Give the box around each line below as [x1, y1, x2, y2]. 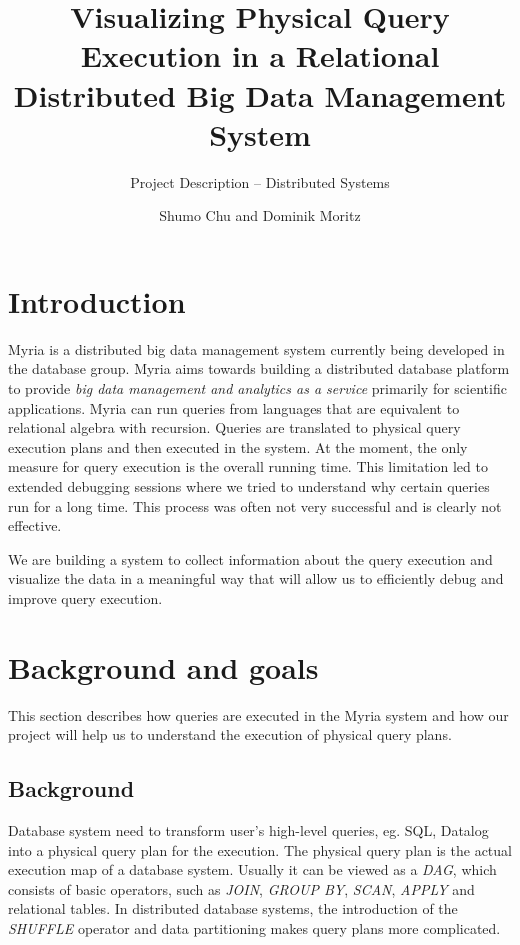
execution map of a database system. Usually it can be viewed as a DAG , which [8, 859, 497, 880]
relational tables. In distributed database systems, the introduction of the [8, 898, 458, 919]
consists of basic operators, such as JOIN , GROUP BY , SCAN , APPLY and [8, 878, 475, 899]
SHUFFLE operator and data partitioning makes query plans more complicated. [8, 918, 501, 939]
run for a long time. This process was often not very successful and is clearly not [8, 495, 502, 516]
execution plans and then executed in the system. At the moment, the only [8, 436, 468, 457]
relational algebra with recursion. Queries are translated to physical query [8, 417, 461, 438]
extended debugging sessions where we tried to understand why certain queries [8, 475, 490, 496]
